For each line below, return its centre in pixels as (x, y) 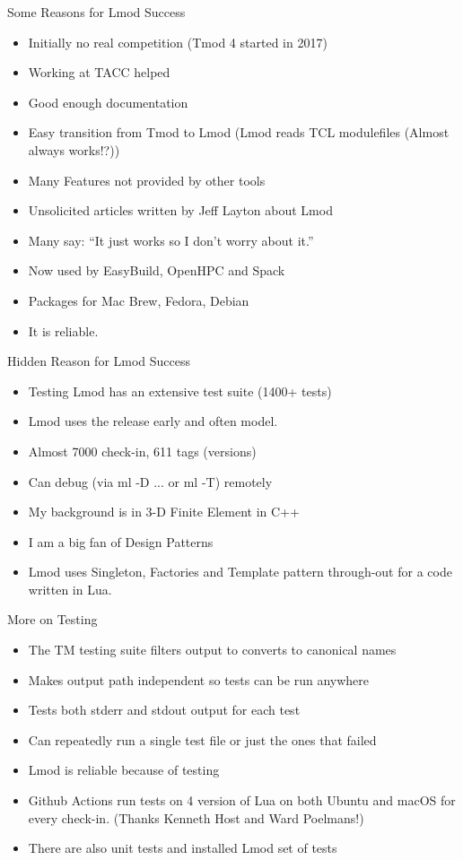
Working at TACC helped (99, 72)
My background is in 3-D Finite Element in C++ (164, 512)
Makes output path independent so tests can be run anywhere (198, 679)
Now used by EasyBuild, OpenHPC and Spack (157, 270)
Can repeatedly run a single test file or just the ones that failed (202, 739)
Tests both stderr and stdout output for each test (164, 710)
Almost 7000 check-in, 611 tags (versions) (142, 451)
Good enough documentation (108, 102)
